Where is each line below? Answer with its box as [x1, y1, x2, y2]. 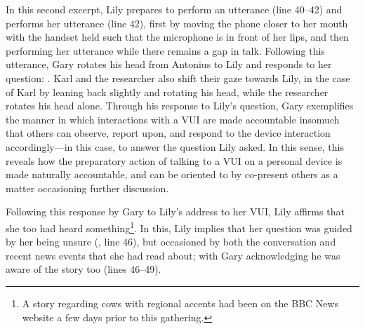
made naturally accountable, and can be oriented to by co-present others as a [6, 167, 338, 182]
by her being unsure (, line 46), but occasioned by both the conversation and [6, 234, 336, 249]
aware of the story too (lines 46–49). [6, 262, 161, 276]
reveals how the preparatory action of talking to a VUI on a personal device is [6, 153, 343, 168]
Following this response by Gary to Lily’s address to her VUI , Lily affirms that [6, 204, 345, 219]
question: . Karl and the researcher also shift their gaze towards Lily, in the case [6, 70, 350, 85]
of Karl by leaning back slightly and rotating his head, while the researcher [6, 84, 328, 99]
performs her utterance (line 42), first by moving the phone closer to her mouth [6, 15, 348, 30]
